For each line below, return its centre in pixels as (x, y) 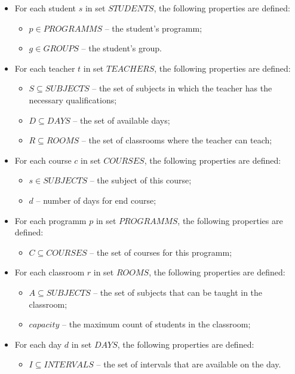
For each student (45, 8)
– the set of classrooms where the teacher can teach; (177, 140)
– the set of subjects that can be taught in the (178, 292)
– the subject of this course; (141, 180)
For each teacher (45, 68)
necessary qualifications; (73, 99)
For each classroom (50, 272)
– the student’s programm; (153, 28)
